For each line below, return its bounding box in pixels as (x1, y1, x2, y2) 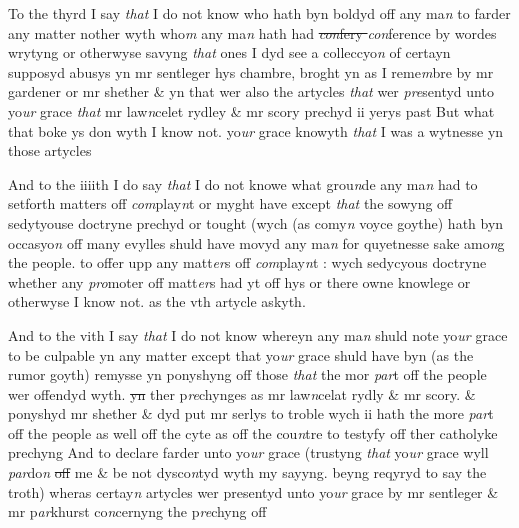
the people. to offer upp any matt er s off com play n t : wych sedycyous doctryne (8, 252, 487, 273)
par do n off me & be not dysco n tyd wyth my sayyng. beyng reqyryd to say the (8, 462, 487, 483)
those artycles (8, 140, 92, 161)
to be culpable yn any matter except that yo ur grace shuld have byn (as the (8, 344, 474, 365)
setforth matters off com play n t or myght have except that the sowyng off (8, 193, 453, 214)
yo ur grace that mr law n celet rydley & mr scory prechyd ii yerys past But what (8, 100, 495, 121)
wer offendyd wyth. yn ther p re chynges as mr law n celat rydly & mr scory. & (8, 383, 476, 404)
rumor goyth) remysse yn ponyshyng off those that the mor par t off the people (8, 364, 487, 385)
